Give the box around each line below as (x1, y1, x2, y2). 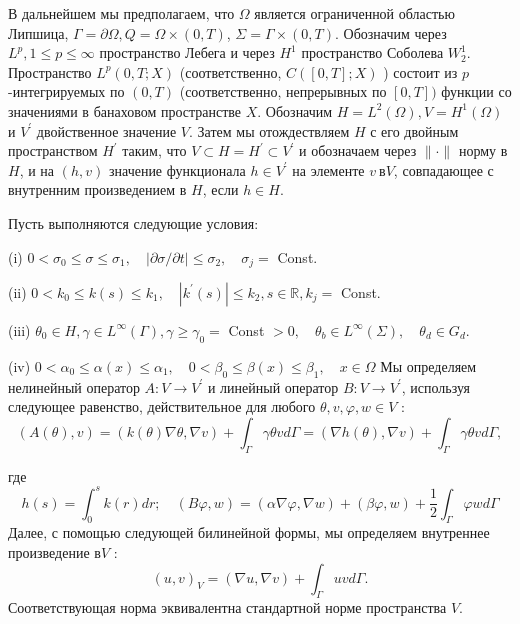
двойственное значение (36, 120, 177, 141)
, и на (19, 159, 55, 180)
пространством (8, 140, 98, 161)
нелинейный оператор (8, 376, 140, 397)
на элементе (292, 159, 365, 180)
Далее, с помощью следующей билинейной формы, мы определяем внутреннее (8, 522, 490, 543)
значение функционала (108, 159, 246, 180)
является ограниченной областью (254, 3, 455, 23)
